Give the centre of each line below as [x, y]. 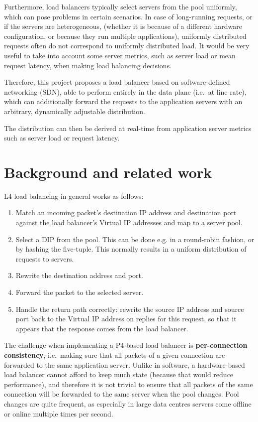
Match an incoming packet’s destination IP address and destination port [126, 212]
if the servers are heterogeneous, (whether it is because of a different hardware [123, 26]
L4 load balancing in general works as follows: [74, 196]
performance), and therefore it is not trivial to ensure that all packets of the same [129, 384]
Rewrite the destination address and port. [79, 275]
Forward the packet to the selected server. [80, 292]
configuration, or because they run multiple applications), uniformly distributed [125, 36]
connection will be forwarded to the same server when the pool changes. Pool [122, 394]
